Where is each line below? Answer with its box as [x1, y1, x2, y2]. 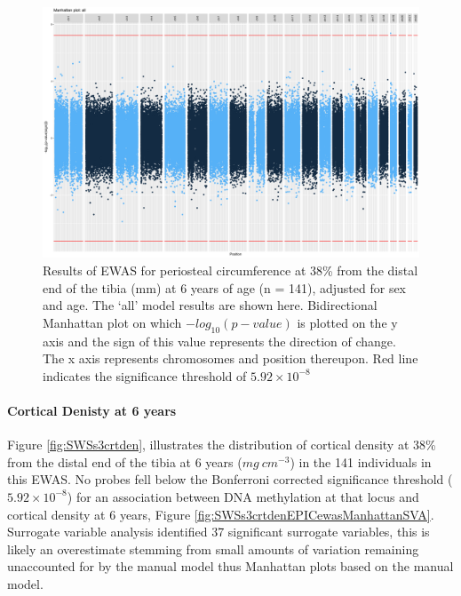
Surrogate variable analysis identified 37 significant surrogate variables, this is [7, 522, 430, 541]
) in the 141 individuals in [290, 452, 432, 471]
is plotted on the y [297, 313, 398, 331]
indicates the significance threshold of [43, 366, 247, 385]
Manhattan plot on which [43, 313, 182, 331]
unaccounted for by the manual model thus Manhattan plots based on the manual [7, 557, 454, 576]
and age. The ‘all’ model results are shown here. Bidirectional [43, 296, 378, 314]
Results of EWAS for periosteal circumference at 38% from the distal [43, 260, 418, 279]
